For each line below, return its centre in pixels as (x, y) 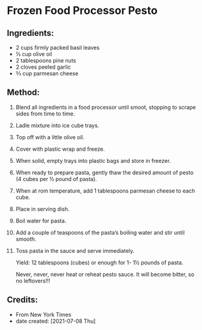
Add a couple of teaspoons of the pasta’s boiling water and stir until (100, 232)
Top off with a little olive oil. (50, 137)
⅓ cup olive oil (34, 54)
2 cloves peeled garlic (43, 67)
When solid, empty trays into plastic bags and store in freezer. (93, 160)
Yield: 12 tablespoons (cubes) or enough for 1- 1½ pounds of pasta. (99, 263)
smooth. (26, 239)
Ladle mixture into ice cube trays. (57, 125)
